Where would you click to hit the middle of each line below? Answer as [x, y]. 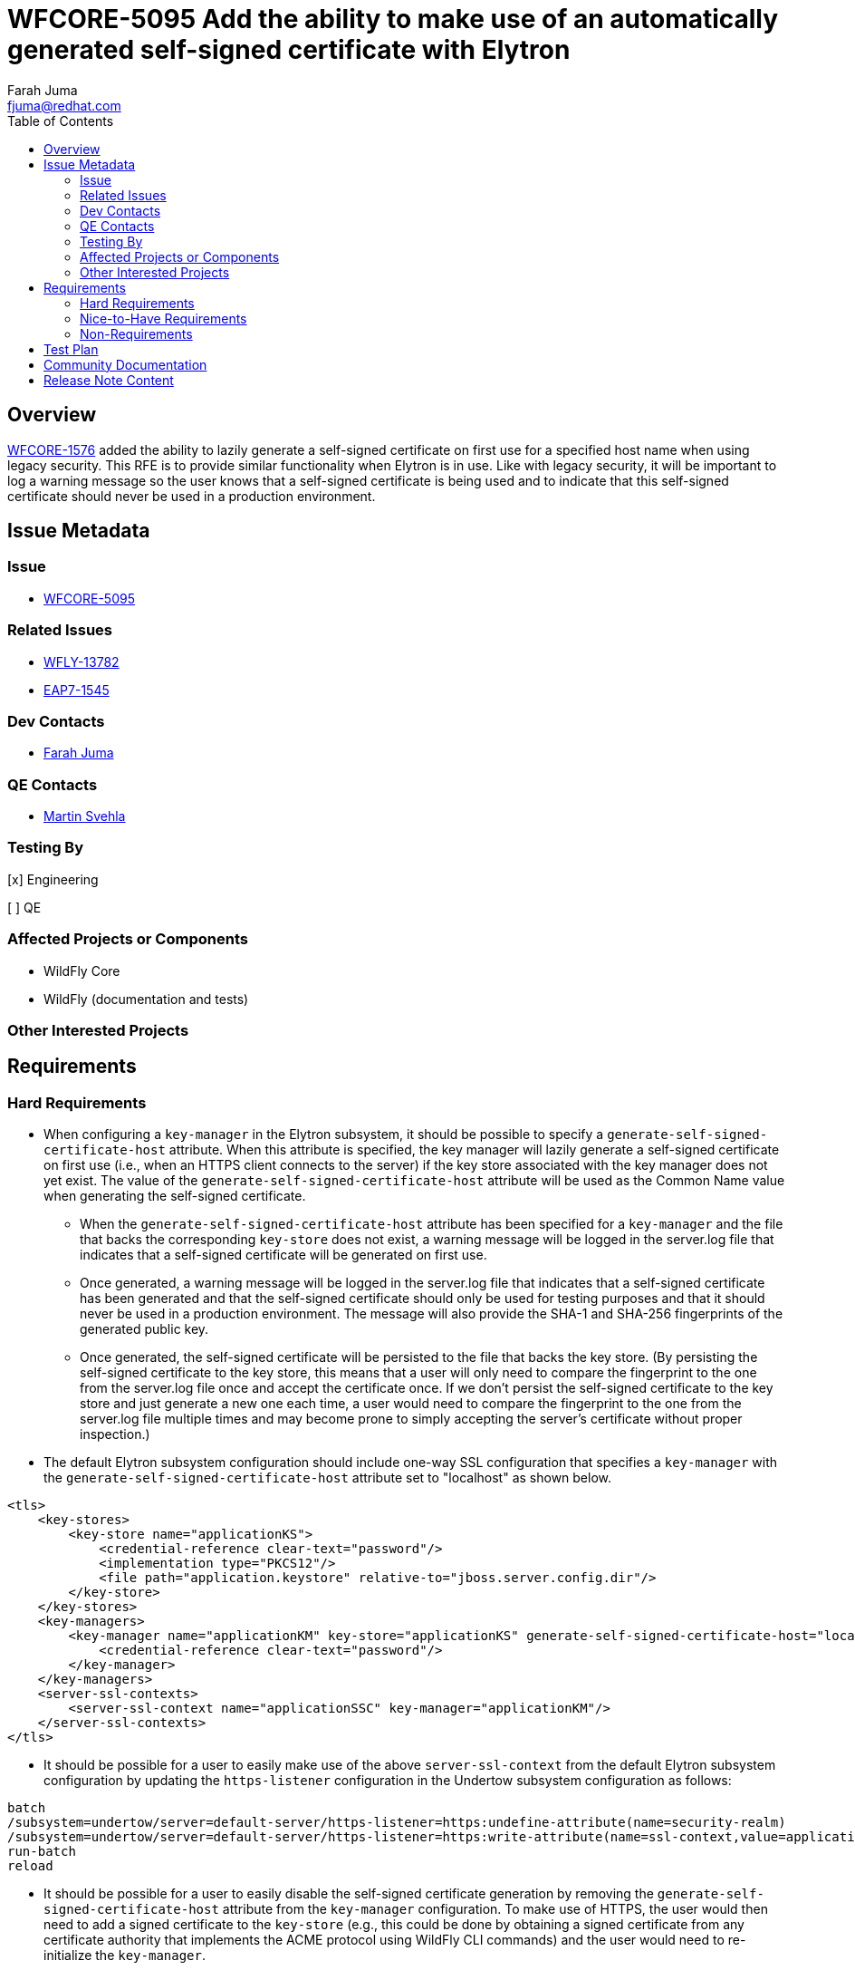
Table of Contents [61, 121]
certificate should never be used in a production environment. [192, 496]
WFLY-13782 [82, 661]
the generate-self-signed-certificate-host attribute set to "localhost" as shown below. [328, 1478]
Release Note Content [109, 380]
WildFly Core [82, 971]
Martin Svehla [85, 816]
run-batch [42, 1852]
